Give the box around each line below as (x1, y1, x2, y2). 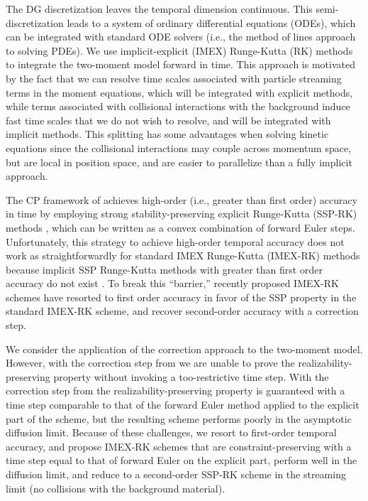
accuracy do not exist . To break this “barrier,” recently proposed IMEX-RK (6, 276, 339, 291)
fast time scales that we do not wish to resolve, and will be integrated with (6, 112, 331, 127)
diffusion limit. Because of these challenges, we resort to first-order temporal (6, 425, 337, 440)
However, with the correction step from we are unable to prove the (6, 355, 295, 370)
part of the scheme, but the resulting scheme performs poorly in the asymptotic (6, 411, 352, 426)
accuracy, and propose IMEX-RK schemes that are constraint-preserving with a (6, 438, 352, 453)
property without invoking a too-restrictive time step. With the (53, 369, 329, 384)
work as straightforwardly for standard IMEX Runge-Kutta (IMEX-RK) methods (6, 248, 360, 263)
